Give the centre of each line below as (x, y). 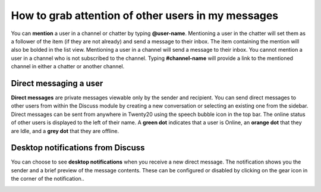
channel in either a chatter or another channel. (68, 67)
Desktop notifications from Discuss (78, 148)
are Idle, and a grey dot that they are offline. (65, 131)
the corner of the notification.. (48, 179)
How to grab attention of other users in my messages (145, 15)
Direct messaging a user (57, 83)
